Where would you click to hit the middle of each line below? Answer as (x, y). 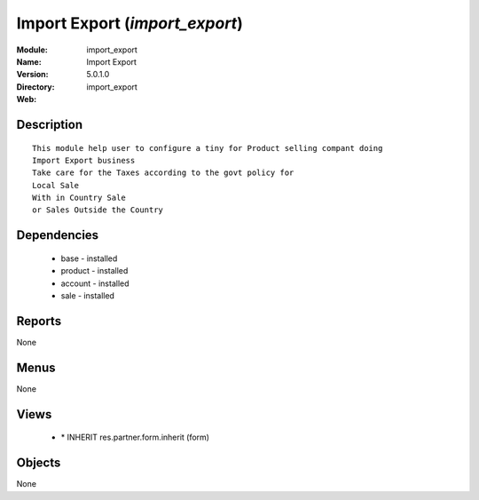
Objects (39, 463)
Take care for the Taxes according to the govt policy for (163, 173)
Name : (29, 61)
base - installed (89, 258)
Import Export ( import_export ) (130, 23)
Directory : (35, 87)
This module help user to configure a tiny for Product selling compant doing (208, 148)
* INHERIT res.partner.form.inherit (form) (135, 437)
